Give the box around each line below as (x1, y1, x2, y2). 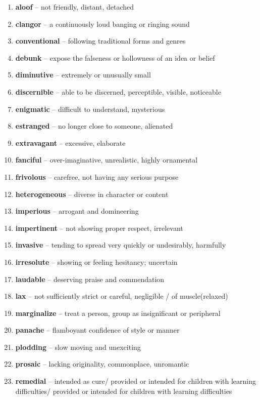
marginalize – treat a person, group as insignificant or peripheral (15, 307, 221, 318)
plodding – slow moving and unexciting (15, 341, 141, 352)
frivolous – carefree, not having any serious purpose (15, 171, 179, 182)
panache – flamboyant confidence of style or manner (15, 325, 180, 335)
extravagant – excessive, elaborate (15, 137, 126, 148)
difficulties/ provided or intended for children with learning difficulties (15, 385, 232, 396)
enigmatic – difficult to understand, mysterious (15, 103, 165, 114)
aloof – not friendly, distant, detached (15, 2, 134, 12)
